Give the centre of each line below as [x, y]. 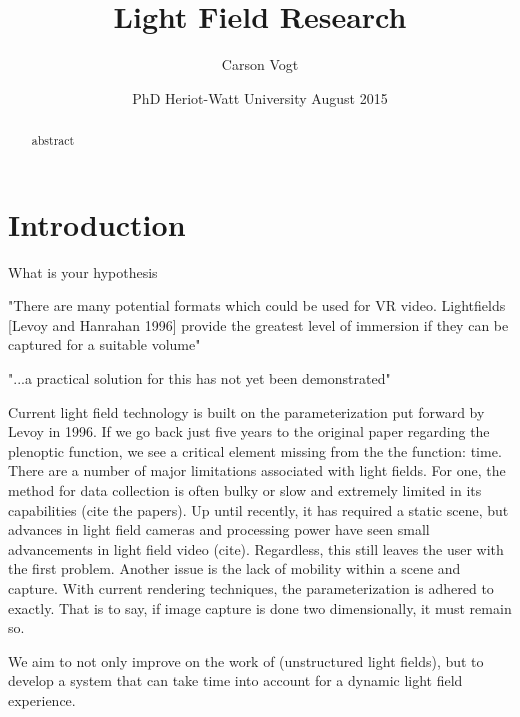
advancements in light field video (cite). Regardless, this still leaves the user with [256, 548]
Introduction [97, 223]
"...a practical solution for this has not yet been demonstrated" [199, 378]
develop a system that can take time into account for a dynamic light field [235, 680]
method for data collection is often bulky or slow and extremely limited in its [245, 490]
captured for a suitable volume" [104, 344]
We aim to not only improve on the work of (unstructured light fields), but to [246, 660]
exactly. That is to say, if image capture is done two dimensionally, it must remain [260, 607]
